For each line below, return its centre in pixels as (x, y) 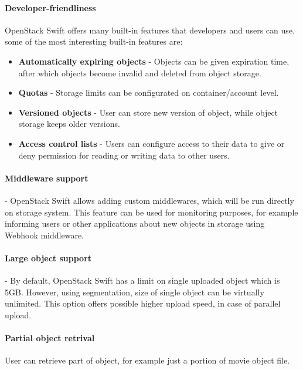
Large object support (48, 258)
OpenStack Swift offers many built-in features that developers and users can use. (150, 30)
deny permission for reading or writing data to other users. (124, 155)
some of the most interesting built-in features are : (94, 41)
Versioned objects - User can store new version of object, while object (148, 112)
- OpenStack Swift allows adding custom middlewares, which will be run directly (149, 200)
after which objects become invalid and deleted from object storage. (140, 73)
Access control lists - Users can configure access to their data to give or (151, 143)
